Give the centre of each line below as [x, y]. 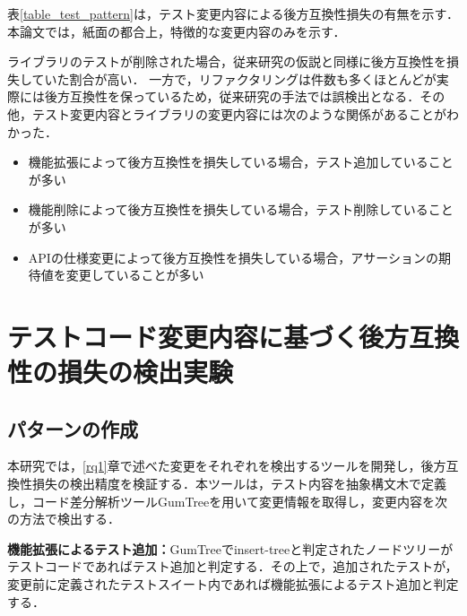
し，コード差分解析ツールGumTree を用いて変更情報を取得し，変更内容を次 [227, 501]
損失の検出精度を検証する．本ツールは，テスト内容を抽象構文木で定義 [239, 484]
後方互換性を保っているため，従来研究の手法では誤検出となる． [232, 96]
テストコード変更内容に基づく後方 [208, 336]
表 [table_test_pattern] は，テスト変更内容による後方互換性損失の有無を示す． [233, 13]
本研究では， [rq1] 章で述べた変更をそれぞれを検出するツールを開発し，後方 [227, 466]
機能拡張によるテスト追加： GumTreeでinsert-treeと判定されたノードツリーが [230, 548]
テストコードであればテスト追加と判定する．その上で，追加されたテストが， [233, 566]
